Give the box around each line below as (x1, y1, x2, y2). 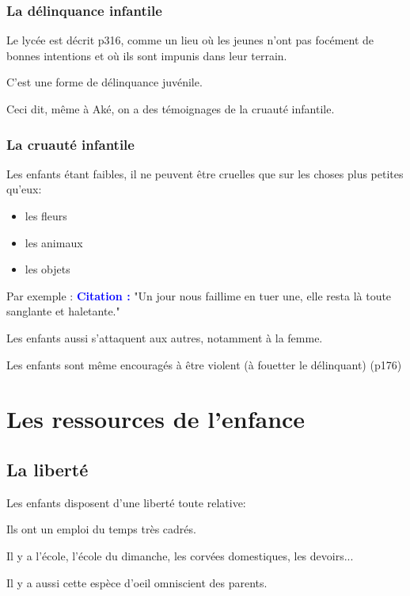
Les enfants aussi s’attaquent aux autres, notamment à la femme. (6, 329, 323, 346)
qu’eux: (6, 181, 42, 197)
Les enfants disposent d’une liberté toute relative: (6, 494, 246, 510)
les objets (25, 261, 70, 277)
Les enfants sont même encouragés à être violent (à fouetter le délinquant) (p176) (6, 356, 402, 372)
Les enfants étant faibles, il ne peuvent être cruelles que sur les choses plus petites (6, 165, 404, 181)
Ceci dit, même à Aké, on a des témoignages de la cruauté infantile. (6, 101, 335, 117)
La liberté (6, 457, 89, 481)
